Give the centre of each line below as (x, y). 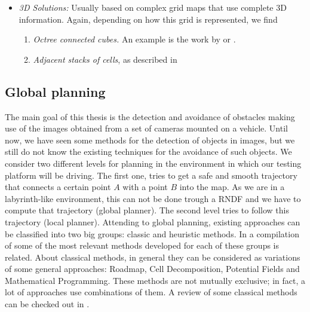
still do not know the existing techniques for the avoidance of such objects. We (148, 152)
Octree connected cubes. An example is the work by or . (134, 39)
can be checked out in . (47, 304)
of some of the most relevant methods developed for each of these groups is (142, 245)
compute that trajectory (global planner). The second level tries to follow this (147, 210)
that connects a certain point (58, 187)
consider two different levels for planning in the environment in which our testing (153, 163)
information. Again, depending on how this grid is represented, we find (148, 19)
